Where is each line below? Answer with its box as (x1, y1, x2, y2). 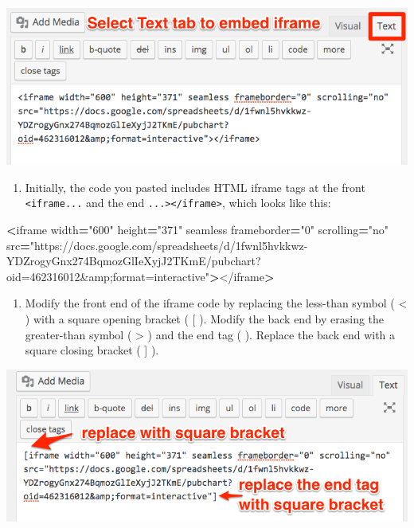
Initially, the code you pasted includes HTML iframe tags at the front (25, 178, 365, 195)
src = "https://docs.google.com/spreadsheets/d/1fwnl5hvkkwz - (6, 237, 308, 253)
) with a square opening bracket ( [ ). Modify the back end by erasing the (25, 310, 385, 327)
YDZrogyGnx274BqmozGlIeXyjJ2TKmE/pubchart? (6, 252, 261, 269)
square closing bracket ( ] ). (25, 342, 159, 358)
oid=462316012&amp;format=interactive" (6, 268, 210, 284)
